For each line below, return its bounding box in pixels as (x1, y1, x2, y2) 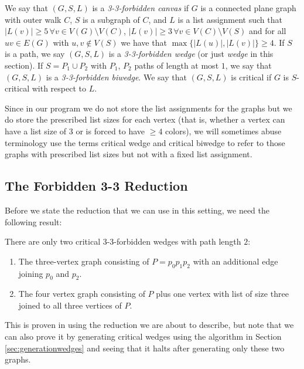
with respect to (32, 82, 86, 94)
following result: (5, 215, 62, 228)
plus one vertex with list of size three (156, 287, 289, 300)
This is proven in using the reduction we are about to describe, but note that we (5, 319, 294, 331)
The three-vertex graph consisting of (18, 255, 149, 267)
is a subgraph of (82, 13, 140, 25)
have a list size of (5, 124, 67, 137)
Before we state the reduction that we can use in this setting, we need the (5, 204, 270, 216)
